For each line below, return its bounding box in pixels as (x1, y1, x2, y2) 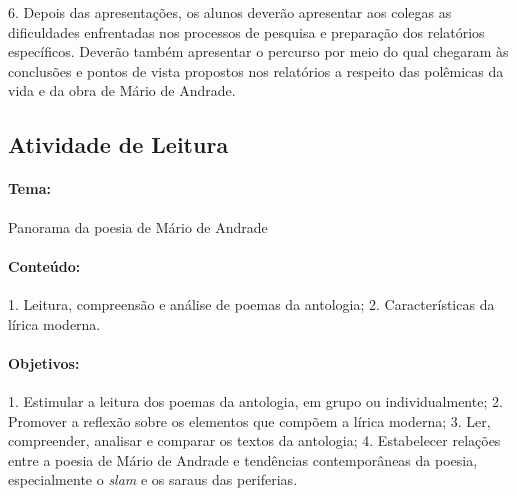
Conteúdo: (8, 255, 81, 276)
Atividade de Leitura (8, 129, 229, 160)
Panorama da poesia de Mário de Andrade (8, 216, 268, 237)
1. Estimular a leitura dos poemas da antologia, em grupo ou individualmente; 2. (8, 390, 503, 411)
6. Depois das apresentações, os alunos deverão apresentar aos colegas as (8, 2, 452, 22)
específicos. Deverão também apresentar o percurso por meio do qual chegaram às (8, 41, 509, 62)
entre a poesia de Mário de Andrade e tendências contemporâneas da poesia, (8, 449, 478, 470)
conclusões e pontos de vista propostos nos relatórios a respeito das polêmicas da (8, 60, 504, 81)
